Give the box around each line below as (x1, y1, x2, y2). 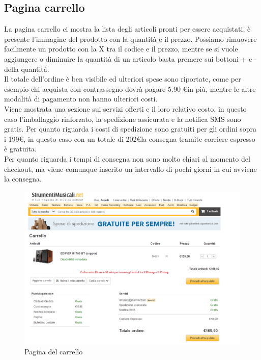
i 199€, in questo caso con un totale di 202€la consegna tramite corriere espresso (4, 133, 255, 144)
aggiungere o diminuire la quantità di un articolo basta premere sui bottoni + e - (4, 53, 257, 64)
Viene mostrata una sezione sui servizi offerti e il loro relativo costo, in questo (4, 103, 247, 114)
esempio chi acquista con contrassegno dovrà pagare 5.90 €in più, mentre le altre (4, 83, 256, 94)
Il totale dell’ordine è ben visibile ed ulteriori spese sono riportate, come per (4, 73, 241, 84)
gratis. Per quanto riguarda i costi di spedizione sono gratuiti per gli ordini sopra (4, 123, 257, 134)
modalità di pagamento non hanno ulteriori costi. (4, 93, 158, 104)
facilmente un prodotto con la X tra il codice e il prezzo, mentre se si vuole (4, 43, 238, 54)
